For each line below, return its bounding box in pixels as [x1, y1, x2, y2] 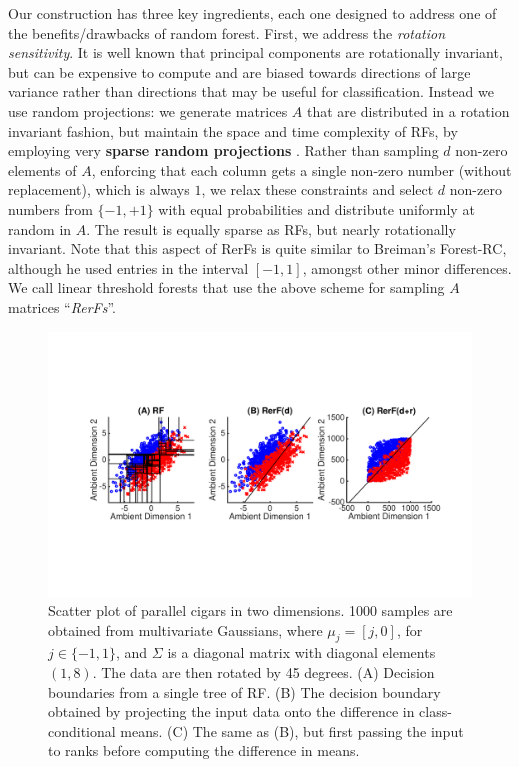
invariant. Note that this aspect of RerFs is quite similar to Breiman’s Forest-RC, [8, 238, 507, 259]
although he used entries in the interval [8, 257, 249, 278]
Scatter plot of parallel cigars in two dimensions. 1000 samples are [48, 600, 453, 621]
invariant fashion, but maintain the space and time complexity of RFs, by [8, 120, 458, 141]
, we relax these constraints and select [201, 179, 434, 200]
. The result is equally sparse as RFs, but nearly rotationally [86, 218, 456, 239]
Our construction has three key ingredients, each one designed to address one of [8, 3, 497, 23]
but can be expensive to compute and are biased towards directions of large [8, 61, 471, 82]
